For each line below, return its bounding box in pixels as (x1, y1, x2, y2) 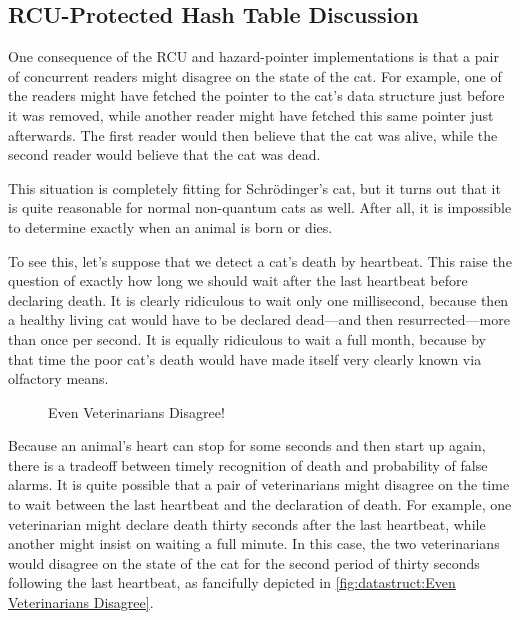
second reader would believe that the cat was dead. (8, 144, 321, 165)
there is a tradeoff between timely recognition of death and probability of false (8, 454, 488, 475)
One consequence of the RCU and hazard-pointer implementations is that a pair (8, 46, 499, 67)
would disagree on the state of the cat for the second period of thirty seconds (8, 552, 480, 573)
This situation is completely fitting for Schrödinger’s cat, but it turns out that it (8, 177, 501, 198)
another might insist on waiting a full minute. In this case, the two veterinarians (8, 533, 500, 554)
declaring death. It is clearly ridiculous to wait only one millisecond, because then (8, 289, 509, 310)
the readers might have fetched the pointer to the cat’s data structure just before (8, 85, 505, 106)
